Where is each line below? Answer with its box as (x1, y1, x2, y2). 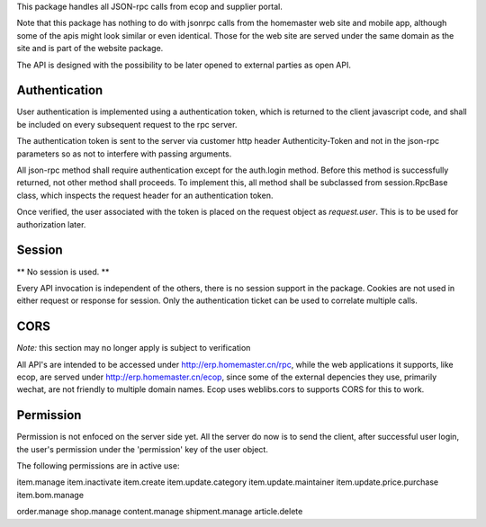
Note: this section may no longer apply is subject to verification (16, 343, 251, 353)
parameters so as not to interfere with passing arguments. (16, 148, 232, 159)
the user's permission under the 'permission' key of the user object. (16, 443, 269, 454)
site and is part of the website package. (16, 43, 164, 54)
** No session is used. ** (16, 266, 110, 277)
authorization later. (16, 219, 86, 229)
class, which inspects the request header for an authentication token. (16, 190, 274, 201)
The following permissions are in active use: (16, 460, 180, 471)
